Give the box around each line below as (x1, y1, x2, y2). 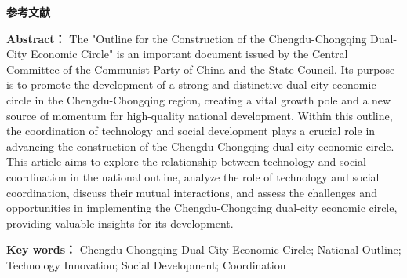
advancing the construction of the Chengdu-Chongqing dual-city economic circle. (6, 137, 394, 154)
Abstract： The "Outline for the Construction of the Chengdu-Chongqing (6, 30, 367, 46)
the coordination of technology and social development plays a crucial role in (6, 123, 376, 139)
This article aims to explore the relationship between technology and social (6, 153, 366, 170)
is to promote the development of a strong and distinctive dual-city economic (6, 76, 376, 93)
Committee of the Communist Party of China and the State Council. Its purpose (6, 60, 395, 77)
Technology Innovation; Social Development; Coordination (6, 256, 286, 273)
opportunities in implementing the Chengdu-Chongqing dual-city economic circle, (6, 199, 398, 216)
